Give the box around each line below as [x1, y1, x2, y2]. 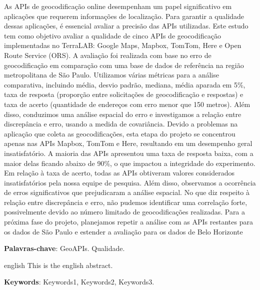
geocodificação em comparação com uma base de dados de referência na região [4, 59, 244, 70]
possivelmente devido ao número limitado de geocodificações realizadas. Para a [4, 206, 245, 217]
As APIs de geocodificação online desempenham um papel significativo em [4, 1, 232, 11]
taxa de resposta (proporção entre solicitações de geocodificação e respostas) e [4, 89, 243, 99]
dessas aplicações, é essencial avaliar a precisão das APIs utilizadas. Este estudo [4, 20, 248, 31]
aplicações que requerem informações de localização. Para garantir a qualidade [4, 10, 244, 21]
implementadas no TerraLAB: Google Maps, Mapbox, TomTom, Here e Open [4, 40, 241, 50]
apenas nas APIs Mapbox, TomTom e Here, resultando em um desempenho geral [4, 138, 252, 148]
